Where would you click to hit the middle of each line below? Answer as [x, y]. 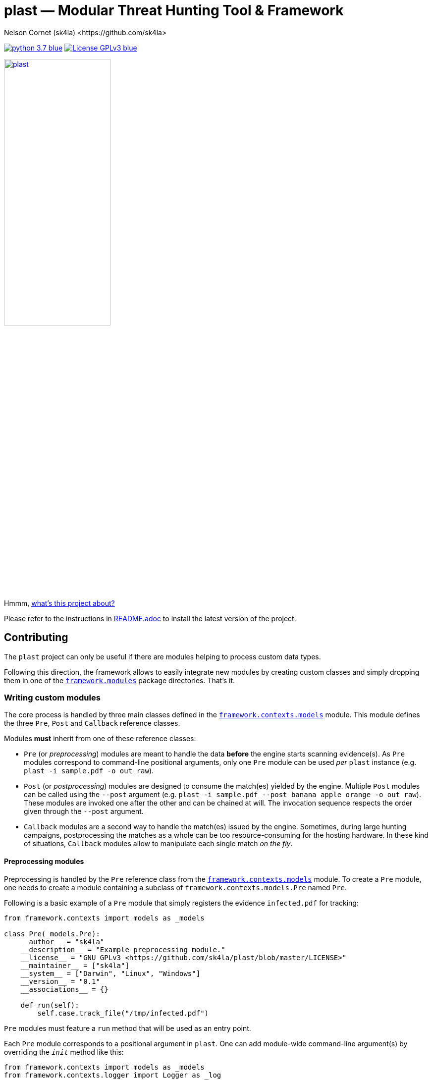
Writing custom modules [52, 697]
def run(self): [50, 1005]
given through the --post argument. [84, 811]
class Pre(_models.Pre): [52, 934]
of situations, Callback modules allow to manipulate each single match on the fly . [158, 844]
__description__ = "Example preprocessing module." [123, 949]
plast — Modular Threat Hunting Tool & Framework [174, 10]
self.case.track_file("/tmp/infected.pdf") [123, 1013]
